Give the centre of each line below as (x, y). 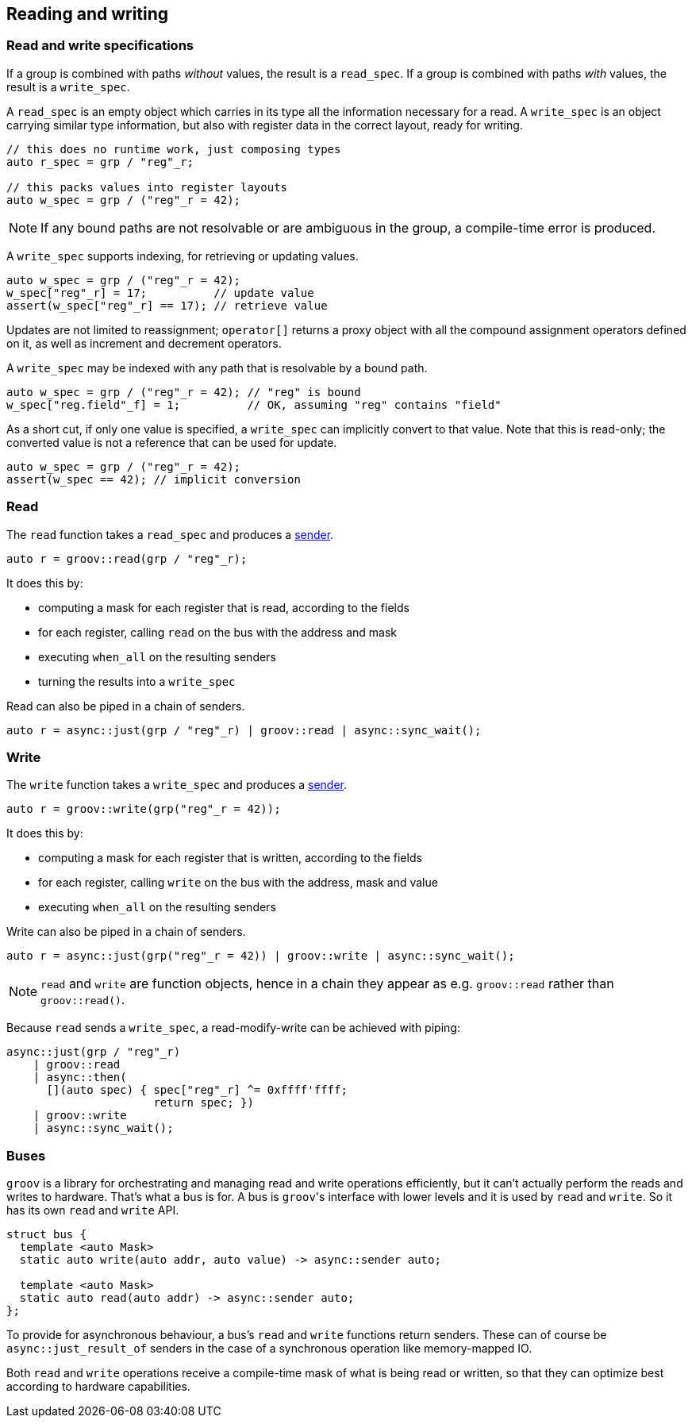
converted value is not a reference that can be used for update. (172, 442)
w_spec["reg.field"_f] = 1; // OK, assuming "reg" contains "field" (254, 404)
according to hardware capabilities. (98, 1387)
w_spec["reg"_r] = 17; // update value (160, 292)
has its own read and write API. (93, 1210)
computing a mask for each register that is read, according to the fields (224, 607)
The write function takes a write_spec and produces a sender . (177, 785)
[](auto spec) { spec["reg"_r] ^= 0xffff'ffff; (197, 1090)
